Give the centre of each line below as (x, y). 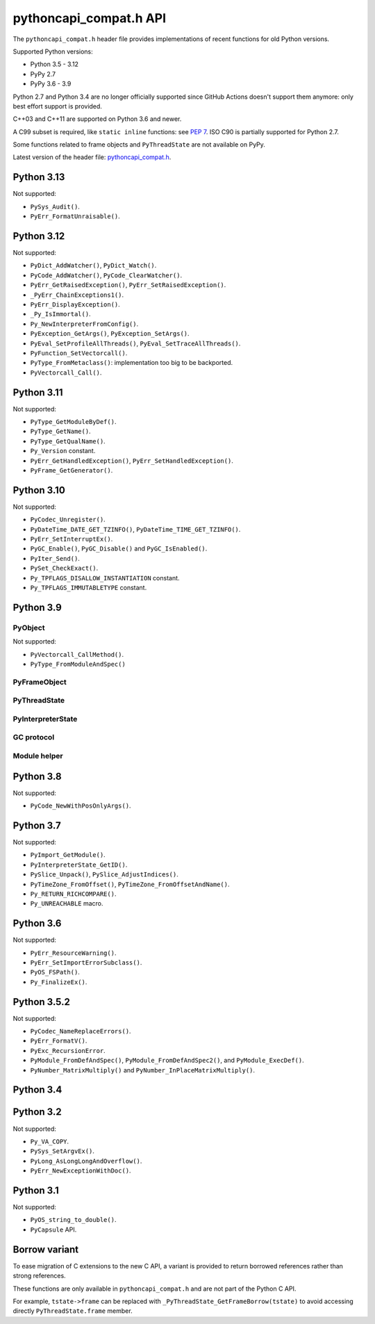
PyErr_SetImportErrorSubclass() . (86, 962)
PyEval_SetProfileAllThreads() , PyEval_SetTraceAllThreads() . (135, 343)
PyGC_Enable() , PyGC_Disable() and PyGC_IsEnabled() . (119, 548)
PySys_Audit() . (55, 206)
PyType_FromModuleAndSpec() (78, 664)
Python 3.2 (37, 1112)
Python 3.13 (39, 177)
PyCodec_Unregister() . (68, 520)
